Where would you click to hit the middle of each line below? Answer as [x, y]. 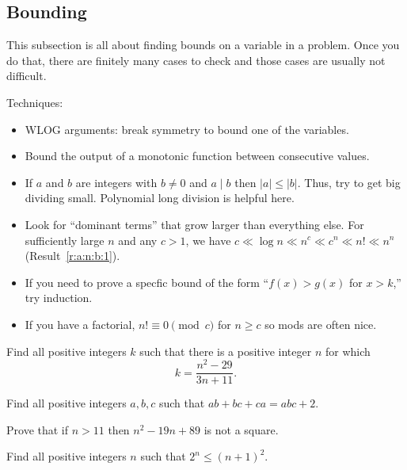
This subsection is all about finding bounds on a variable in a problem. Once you [203, 45]
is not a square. [241, 429]
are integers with [116, 182]
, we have [208, 240]
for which [348, 351]
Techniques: [35, 102]
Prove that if [38, 429]
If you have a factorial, [80, 324]
